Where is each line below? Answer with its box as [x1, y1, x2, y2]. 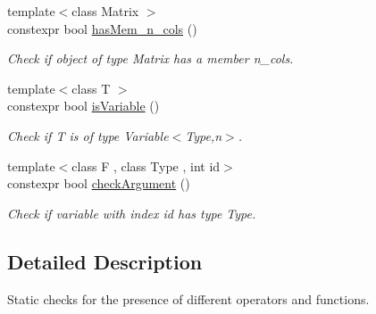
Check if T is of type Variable [7, 126, 169, 145]
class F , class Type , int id [71, 156, 221, 175]
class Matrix [71, 2, 139, 20]
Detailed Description [7, 247, 203, 275]
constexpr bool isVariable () [7, 96, 160, 115]
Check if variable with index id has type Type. [7, 203, 256, 222]
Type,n [185, 126, 222, 145]
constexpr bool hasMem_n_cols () [7, 19, 197, 37]
